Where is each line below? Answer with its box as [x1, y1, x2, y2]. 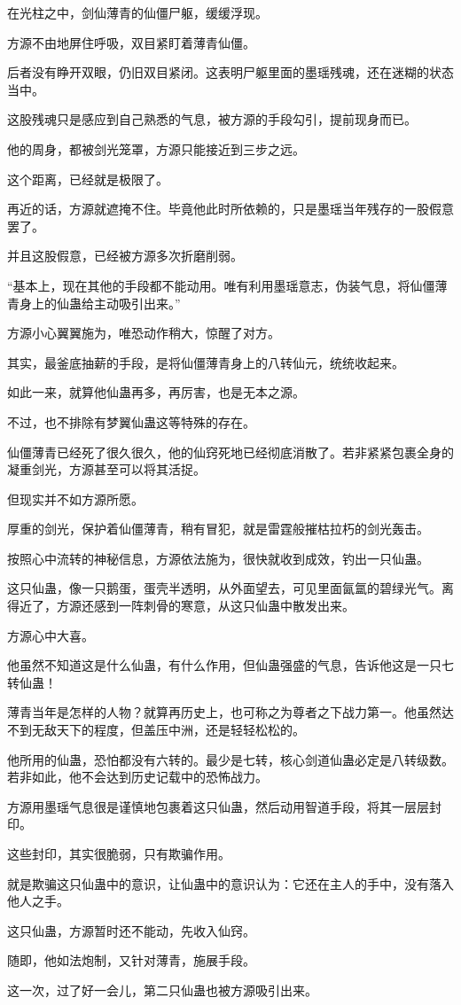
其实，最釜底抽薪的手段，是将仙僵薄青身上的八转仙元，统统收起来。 [7, 353, 404, 371]
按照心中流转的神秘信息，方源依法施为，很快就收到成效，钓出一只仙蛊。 [7, 549, 429, 567]
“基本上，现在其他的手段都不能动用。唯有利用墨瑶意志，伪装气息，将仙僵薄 [7, 276, 448, 294]
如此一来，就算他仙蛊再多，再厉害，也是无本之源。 [7, 383, 305, 401]
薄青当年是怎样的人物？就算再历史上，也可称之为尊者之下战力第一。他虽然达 [7, 703, 454, 721]
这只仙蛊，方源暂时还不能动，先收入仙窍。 [7, 921, 255, 939]
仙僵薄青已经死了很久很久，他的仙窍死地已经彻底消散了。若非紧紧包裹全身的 [7, 442, 454, 461]
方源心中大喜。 [7, 626, 94, 644]
